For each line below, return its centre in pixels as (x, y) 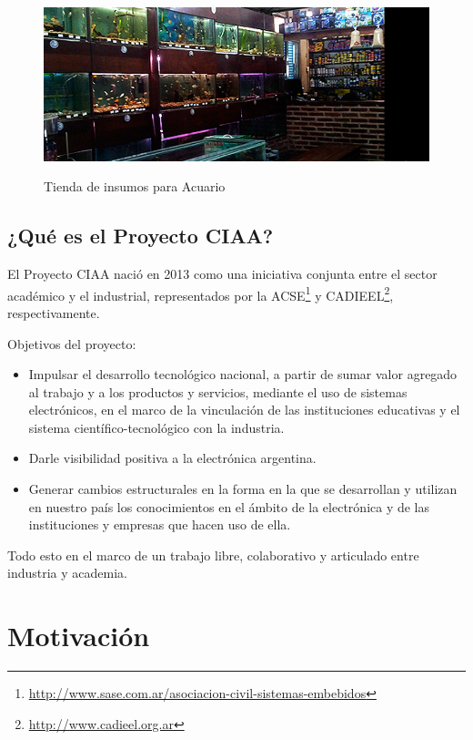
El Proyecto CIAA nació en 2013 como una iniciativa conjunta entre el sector (222, 274)
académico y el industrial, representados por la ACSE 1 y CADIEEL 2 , (201, 293)
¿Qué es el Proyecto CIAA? (141, 236)
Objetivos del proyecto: (72, 343)
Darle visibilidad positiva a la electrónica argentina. (172, 458)
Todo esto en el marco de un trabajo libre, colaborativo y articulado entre (213, 555)
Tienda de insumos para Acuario (135, 186)
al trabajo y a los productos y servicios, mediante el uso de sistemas (218, 391)
